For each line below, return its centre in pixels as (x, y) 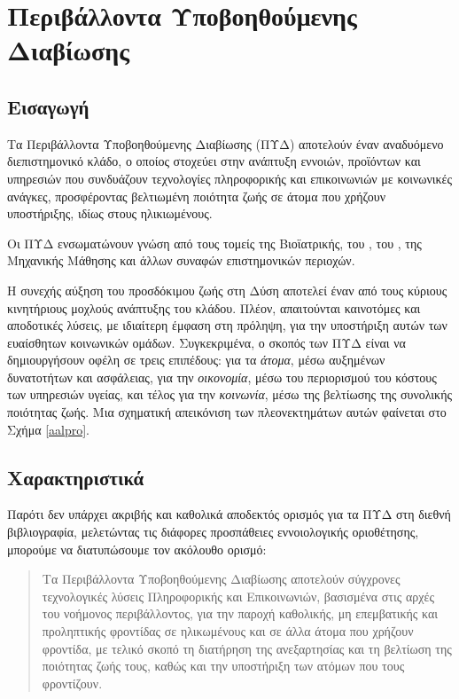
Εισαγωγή (48, 106)
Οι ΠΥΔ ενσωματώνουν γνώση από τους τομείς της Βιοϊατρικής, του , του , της (214, 243)
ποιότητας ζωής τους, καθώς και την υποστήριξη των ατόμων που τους (223, 666)
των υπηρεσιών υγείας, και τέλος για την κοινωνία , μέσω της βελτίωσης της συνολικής (230, 394)
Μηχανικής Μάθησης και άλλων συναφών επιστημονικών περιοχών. (181, 260)
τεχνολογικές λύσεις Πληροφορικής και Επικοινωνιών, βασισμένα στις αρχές (238, 596)
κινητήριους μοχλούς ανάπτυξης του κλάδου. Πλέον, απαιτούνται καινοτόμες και (214, 307)
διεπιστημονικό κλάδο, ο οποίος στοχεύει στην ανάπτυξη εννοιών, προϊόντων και (214, 161)
